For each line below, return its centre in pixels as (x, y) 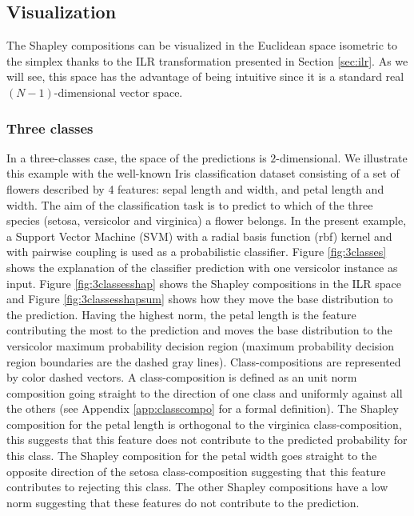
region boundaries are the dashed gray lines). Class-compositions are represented (204, 361)
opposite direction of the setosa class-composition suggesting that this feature (196, 471)
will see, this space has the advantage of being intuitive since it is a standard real (205, 76)
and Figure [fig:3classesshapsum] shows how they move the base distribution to (200, 299)
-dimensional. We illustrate (342, 157)
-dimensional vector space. (118, 92)
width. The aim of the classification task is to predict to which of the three (190, 204)
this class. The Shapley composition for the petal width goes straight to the (192, 456)
